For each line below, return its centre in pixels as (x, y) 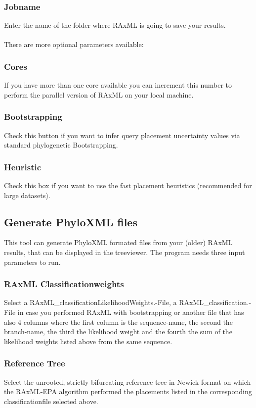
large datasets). (27, 195)
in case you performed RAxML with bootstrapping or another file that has (131, 312)
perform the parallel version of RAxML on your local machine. (99, 94)
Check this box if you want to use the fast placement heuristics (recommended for (128, 185)
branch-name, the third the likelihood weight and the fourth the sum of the (118, 331)
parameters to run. (32, 262)
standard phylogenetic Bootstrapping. (61, 145)
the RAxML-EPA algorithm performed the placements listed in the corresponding (128, 391)
